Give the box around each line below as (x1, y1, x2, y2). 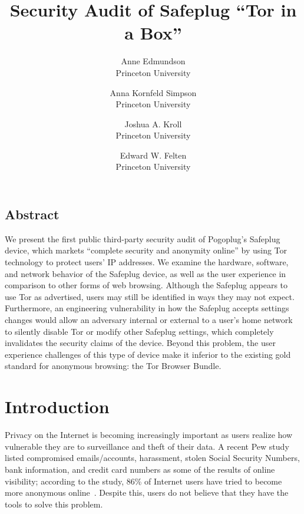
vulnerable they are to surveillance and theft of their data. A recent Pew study (5, 440, 289, 452)
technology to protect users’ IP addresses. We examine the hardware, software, (5, 256, 289, 268)
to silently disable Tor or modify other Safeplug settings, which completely (5, 325, 274, 337)
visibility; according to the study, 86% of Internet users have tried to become (5, 475, 282, 487)
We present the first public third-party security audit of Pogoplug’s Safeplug (5, 232, 280, 245)
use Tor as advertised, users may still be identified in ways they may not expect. (5, 290, 295, 302)
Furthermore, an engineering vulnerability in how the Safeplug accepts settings (5, 302, 289, 314)
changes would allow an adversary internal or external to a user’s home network (5, 314, 293, 326)
